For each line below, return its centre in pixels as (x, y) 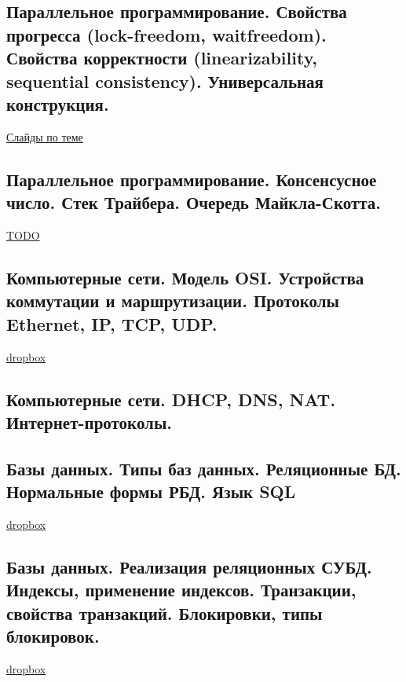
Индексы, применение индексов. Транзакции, (181, 590)
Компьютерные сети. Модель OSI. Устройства (185, 277)
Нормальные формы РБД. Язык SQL (151, 491)
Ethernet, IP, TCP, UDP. (112, 323)
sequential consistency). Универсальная (165, 81)
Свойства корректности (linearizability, (162, 58)
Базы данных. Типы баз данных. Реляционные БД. (204, 468)
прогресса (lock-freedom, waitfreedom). (166, 34)
